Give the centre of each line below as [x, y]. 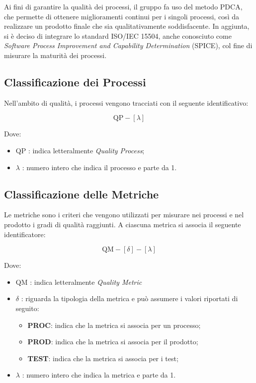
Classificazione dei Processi [75, 82]
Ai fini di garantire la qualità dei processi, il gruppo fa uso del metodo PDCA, [123, 6]
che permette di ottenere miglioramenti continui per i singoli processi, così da [122, 16]
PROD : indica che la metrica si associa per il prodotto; [113, 342]
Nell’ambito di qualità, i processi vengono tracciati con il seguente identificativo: [126, 102]
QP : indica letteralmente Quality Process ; [80, 150]
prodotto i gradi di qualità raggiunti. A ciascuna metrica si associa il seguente [123, 224]
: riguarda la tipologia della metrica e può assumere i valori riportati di [129, 298]
